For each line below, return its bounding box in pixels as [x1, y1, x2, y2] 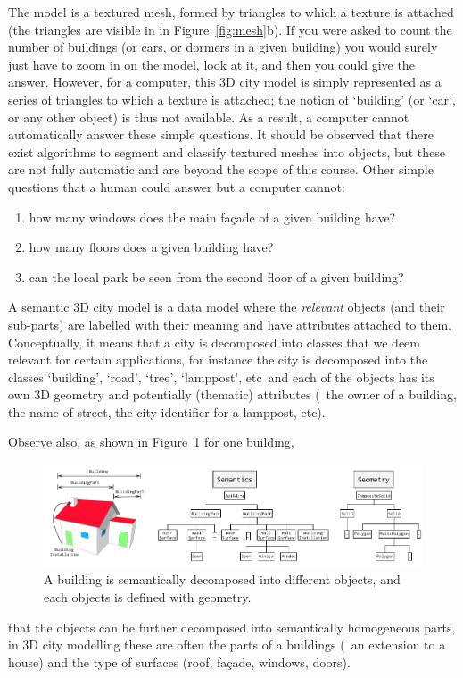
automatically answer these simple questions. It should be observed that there [8, 125, 434, 144]
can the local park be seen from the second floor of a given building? [29, 267, 404, 286]
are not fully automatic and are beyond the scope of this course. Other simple [8, 160, 434, 179]
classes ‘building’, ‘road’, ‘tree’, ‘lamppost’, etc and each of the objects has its [8, 367, 434, 386]
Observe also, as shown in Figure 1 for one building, [8, 432, 294, 451]
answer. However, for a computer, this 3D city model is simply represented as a [8, 72, 442, 91]
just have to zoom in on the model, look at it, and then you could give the [8, 54, 415, 73]
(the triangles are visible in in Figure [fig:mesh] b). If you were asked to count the [8, 20, 452, 38]
